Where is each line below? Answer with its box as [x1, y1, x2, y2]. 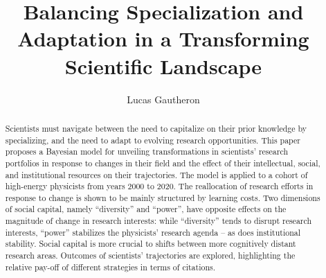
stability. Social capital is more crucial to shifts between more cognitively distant [5, 238, 296, 250]
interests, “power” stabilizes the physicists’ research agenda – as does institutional [5, 226, 301, 238]
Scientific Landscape [64, 51, 262, 80]
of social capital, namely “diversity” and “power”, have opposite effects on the [5, 203, 287, 215]
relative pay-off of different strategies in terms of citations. [5, 261, 216, 272]
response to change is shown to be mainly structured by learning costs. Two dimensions [5, 191, 320, 203]
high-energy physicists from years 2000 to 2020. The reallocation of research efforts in [5, 180, 314, 192]
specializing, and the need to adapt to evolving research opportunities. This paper [5, 134, 300, 146]
